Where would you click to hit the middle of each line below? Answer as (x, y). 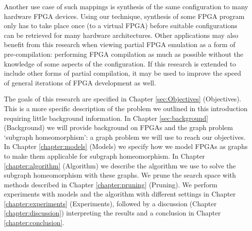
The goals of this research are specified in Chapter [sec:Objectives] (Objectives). (123, 99)
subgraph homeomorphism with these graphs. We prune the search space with (120, 175)
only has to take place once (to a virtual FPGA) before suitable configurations (121, 25)
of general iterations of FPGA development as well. (80, 82)
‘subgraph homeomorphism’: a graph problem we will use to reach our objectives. (125, 137)
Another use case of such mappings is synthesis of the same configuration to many (126, 6)
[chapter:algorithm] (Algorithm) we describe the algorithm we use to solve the (120, 165)
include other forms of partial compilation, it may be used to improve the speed (123, 73)
